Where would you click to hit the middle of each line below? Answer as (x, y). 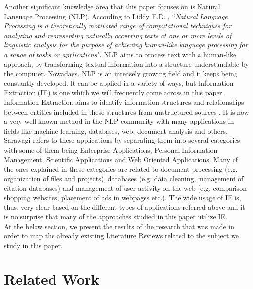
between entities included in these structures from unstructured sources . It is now (126, 111)
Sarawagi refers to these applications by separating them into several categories (122, 140)
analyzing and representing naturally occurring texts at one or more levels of (118, 35)
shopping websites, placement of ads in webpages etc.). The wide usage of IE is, (123, 197)
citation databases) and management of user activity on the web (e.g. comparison (125, 188)
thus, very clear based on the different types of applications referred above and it (125, 207)
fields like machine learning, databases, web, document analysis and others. (116, 130)
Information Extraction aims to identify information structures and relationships (124, 102)
